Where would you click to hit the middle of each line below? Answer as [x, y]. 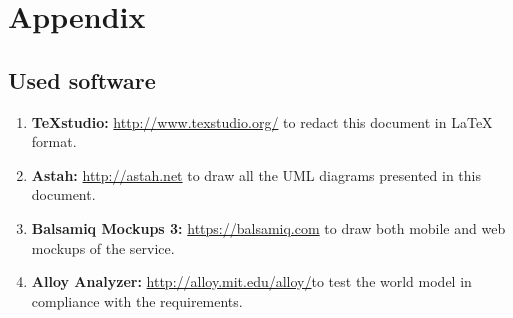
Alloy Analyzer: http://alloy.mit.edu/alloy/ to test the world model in [251, 281]
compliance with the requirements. [137, 300]
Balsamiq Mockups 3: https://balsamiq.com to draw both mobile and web [268, 227]
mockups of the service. [103, 247]
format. [54, 141]
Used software [82, 79]
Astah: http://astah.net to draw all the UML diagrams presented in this [256, 174]
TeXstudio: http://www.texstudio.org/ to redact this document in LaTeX [262, 121]
